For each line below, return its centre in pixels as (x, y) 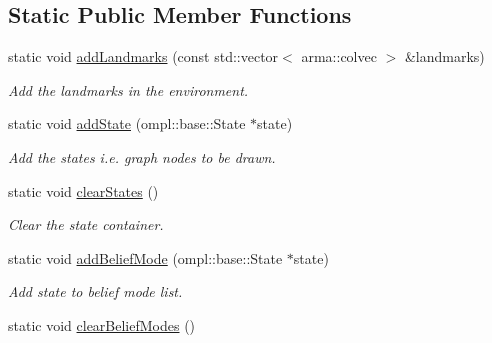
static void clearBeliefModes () (102, 324)
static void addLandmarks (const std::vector (143, 56)
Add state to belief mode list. (95, 291)
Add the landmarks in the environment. (128, 89)
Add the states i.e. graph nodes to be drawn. (142, 156)
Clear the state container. (86, 224)
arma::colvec (339, 56)
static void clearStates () (83, 190)
